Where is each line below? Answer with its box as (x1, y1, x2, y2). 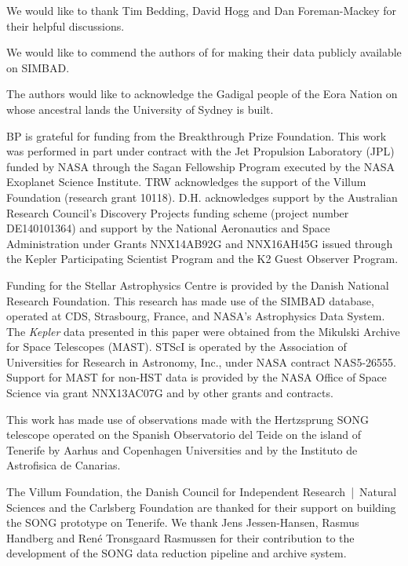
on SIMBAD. (6, 59, 70, 75)
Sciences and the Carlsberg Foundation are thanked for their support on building (6, 498, 396, 515)
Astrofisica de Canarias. (6, 457, 121, 473)
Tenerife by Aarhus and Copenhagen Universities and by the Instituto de (6, 441, 358, 458)
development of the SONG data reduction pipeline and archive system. (6, 545, 347, 561)
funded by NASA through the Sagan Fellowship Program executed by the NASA (6, 158, 395, 174)
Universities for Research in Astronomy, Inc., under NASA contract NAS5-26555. (6, 353, 396, 370)
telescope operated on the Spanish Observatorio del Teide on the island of (6, 426, 361, 443)
